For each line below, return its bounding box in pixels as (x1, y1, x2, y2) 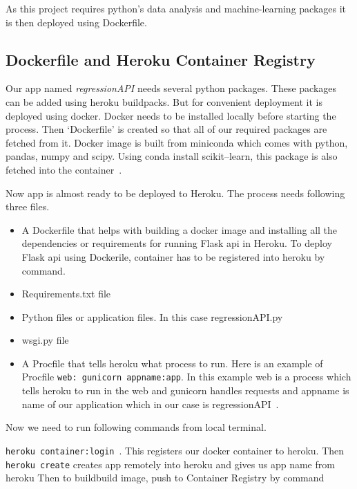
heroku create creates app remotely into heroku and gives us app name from (6, 456, 335, 471)
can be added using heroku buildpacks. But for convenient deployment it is (6, 94, 323, 109)
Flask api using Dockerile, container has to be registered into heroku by (21, 249, 325, 264)
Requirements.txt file (21, 286, 111, 301)
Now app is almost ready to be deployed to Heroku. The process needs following (6, 185, 345, 200)
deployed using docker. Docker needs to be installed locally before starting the (6, 108, 336, 122)
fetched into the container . (6, 162, 122, 176)
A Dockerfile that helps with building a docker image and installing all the (21, 222, 338, 237)
